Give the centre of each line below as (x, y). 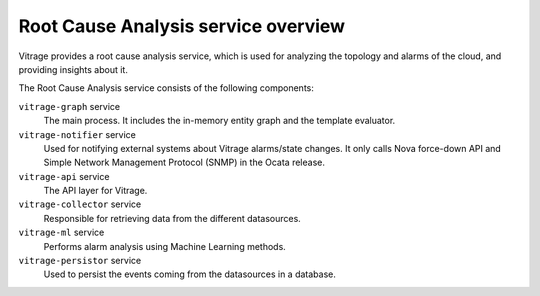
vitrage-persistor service (80, 261)
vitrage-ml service (61, 232)
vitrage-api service (64, 176)
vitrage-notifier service (77, 134)
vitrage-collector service (80, 204)
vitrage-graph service (69, 106)
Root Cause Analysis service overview (181, 26)
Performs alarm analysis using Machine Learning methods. (165, 246)
